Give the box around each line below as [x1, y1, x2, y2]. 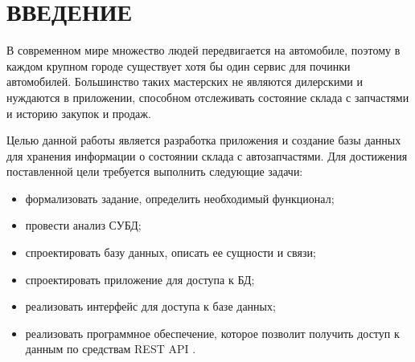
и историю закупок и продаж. [6, 104, 151, 121]
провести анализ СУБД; [25, 217, 142, 234]
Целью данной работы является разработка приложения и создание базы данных [6, 132, 401, 148]
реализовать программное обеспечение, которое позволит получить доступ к [25, 324, 400, 341]
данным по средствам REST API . [25, 340, 196, 357]
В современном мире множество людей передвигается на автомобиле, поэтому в [6, 42, 401, 59]
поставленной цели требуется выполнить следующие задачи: [6, 163, 303, 180]
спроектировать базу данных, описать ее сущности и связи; [25, 244, 316, 261]
